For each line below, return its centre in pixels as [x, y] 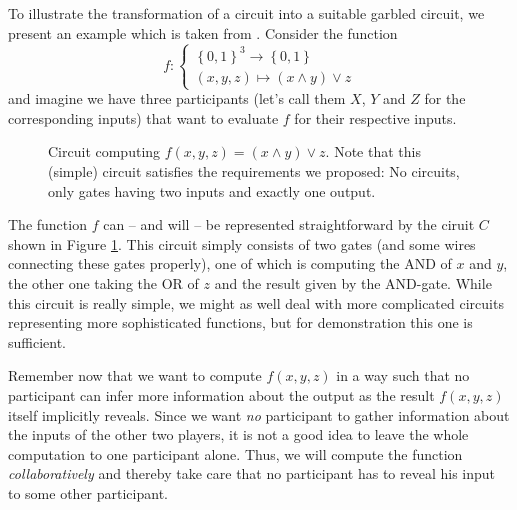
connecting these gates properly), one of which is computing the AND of [230, 263]
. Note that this [373, 151]
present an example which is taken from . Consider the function [203, 32]
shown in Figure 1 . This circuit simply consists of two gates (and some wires [242, 243]
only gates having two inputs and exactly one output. [212, 190]
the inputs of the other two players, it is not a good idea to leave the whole [238, 434]
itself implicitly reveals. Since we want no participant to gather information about [259, 414]
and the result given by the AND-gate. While [353, 283]
